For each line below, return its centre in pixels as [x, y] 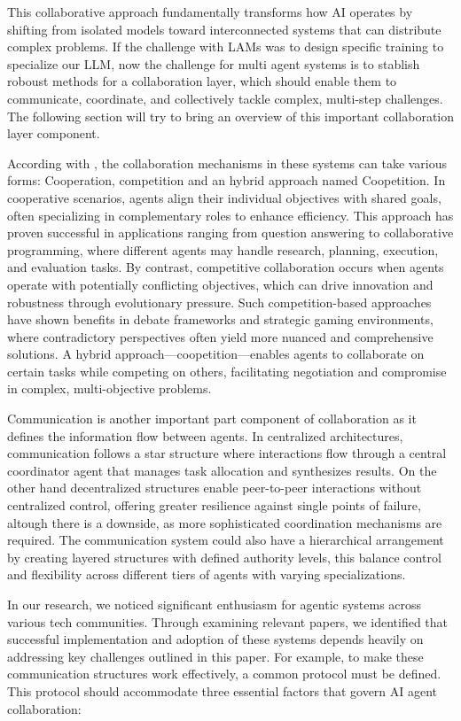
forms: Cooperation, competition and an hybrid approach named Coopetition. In [227, 180]
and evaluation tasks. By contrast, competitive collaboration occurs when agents [226, 267]
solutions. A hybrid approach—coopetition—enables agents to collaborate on [216, 354]
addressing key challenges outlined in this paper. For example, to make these [215, 656]
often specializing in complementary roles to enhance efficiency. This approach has [230, 215]
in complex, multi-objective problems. [109, 388]
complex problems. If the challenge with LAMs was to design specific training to [226, 47]
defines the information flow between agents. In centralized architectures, [205, 435]
